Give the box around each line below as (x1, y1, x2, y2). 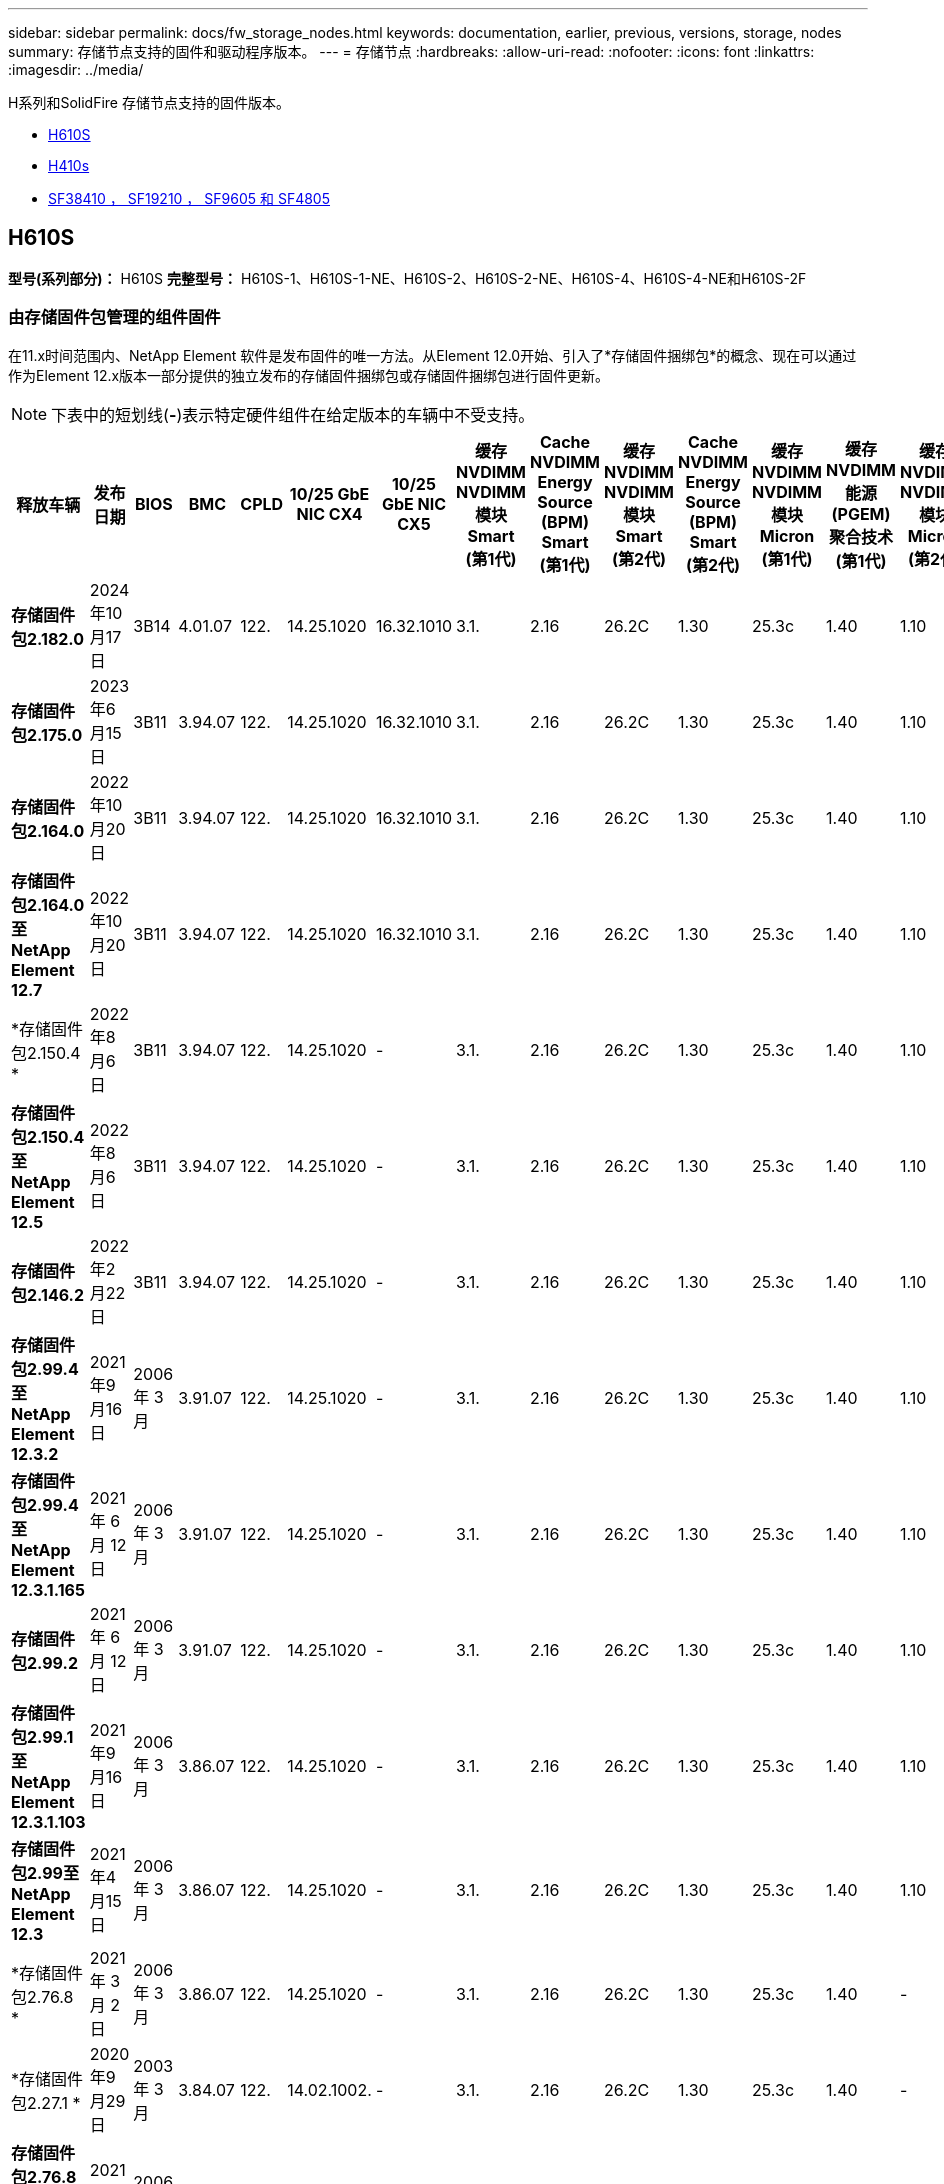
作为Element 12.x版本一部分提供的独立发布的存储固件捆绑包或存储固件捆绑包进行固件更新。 (8, 366, 610, 384)
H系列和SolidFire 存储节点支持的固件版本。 (8, 94, 290, 111)
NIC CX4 (296, 503, 363, 524)
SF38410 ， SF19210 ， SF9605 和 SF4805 (48, 190, 331, 207)
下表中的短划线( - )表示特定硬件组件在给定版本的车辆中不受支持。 (51, 404, 535, 425)
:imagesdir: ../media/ (8, 61, 144, 78)
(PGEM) (831, 503, 891, 524)
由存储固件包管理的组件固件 (8, 307, 221, 328)
